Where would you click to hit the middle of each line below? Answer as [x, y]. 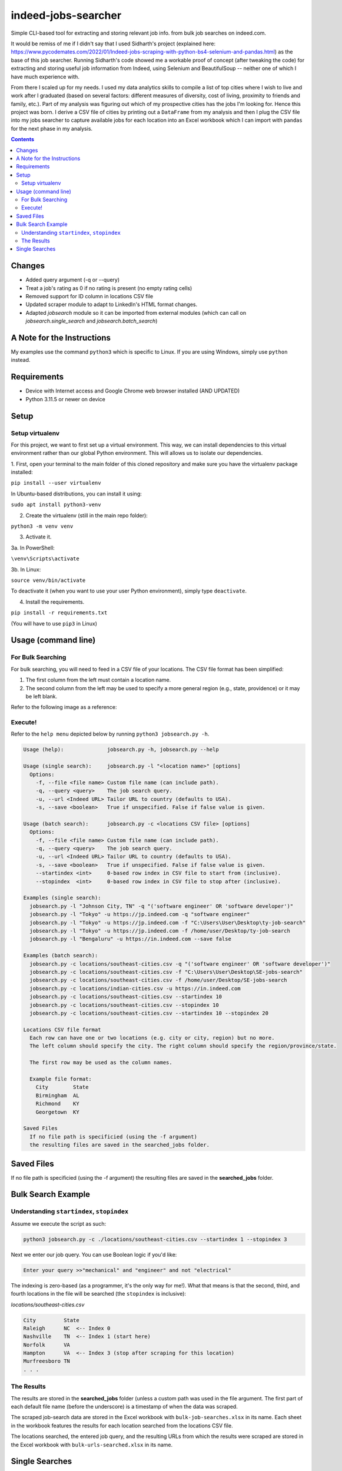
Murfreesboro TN [47, 1361]
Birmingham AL [57, 1095]
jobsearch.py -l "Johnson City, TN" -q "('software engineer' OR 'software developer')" [162, 906]
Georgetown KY [57, 1112]
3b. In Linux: [26, 569]
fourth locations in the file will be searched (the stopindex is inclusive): [99, 1294]
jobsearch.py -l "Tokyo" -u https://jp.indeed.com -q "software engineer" [140, 914]
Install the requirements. [55, 602]
